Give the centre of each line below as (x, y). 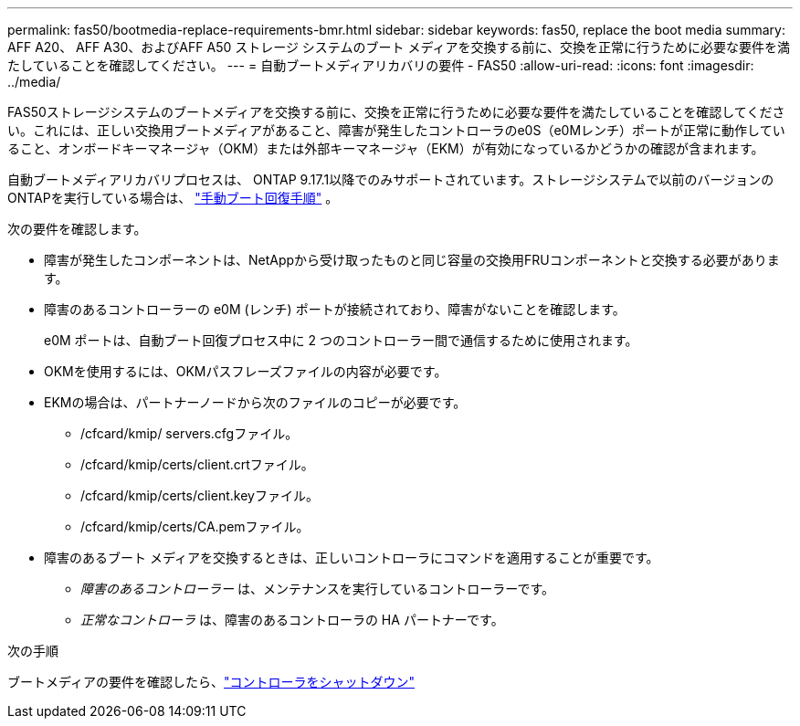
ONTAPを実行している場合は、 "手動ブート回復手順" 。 (173, 198)
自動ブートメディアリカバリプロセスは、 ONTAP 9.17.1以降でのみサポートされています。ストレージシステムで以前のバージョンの (391, 179)
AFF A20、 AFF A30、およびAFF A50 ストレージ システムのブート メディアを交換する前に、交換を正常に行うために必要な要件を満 (399, 47)
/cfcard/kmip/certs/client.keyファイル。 (200, 495)
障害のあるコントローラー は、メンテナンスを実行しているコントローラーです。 (317, 589)
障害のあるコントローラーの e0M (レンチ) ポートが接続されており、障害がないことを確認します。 (335, 309)
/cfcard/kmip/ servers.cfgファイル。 (189, 433)
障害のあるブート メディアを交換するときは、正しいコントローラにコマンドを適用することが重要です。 (352, 558)
